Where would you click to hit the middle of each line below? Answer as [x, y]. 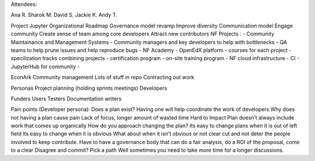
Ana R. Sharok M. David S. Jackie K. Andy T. [64, 15]
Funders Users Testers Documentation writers [66, 99]
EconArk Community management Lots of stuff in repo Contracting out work [103, 77]
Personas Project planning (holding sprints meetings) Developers [89, 88]
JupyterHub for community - [45, 66]
